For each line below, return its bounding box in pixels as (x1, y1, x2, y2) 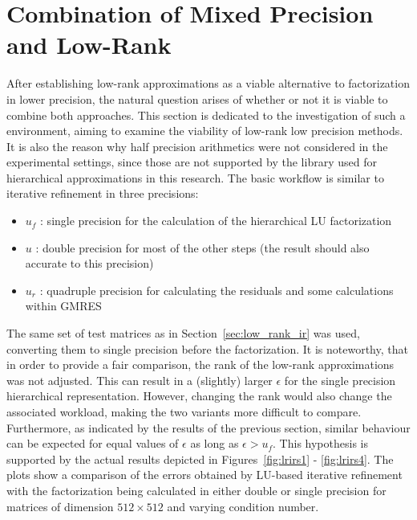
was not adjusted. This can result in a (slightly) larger (6, 371, 273, 388)
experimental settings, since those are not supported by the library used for (6, 154, 377, 170)
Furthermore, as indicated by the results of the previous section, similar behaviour (6, 419, 411, 436)
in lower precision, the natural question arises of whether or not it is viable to (6, 90, 388, 107)
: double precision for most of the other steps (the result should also (35, 239, 370, 256)
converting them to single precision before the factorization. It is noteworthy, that (6, 340, 408, 357)
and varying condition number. (167, 497, 319, 514)
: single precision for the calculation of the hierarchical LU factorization (40, 212, 392, 229)
